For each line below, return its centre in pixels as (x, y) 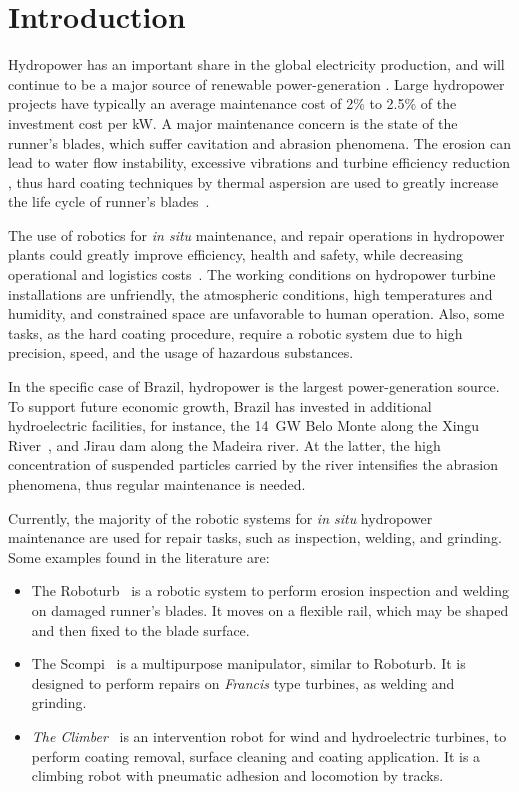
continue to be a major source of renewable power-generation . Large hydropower (256, 83)
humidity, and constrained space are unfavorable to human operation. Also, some (256, 313)
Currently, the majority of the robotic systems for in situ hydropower (220, 517)
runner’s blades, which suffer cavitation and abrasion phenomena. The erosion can (260, 142)
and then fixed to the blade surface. (140, 629)
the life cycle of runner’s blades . (109, 201)
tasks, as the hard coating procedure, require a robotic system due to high (235, 332)
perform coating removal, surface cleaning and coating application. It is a (256, 755)
